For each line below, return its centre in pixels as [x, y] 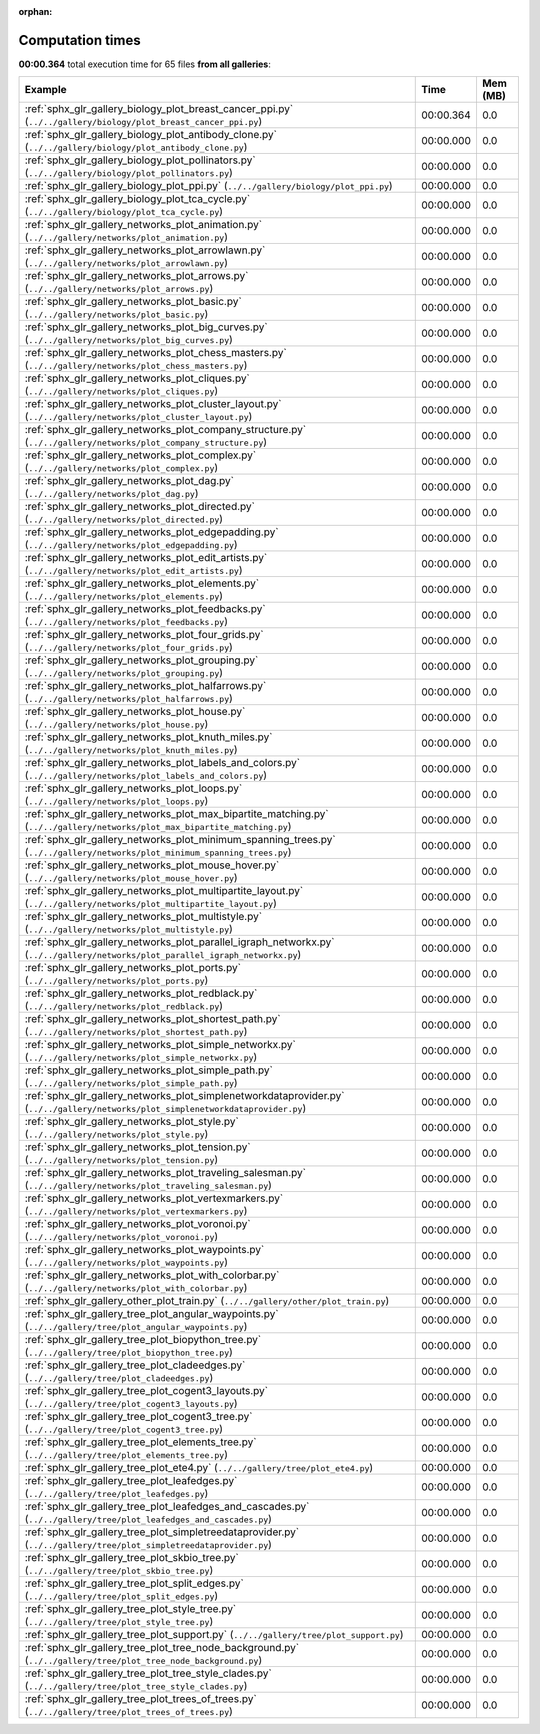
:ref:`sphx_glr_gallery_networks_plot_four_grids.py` [144, 635]
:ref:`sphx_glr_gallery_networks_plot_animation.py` [143, 225]
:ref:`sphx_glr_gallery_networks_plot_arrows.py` [136, 276]
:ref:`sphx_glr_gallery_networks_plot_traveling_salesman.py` [165, 1173]
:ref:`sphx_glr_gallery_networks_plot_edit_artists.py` [146, 558]
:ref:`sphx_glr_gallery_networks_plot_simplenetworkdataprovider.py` [184, 1096]
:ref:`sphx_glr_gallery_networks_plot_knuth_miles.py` [148, 737]
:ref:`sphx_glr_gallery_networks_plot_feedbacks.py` [145, 609]
